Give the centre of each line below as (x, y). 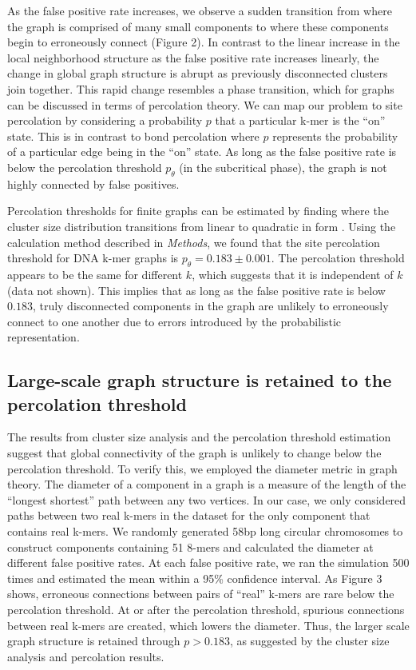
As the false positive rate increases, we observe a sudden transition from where (200, 10)
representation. (44, 337)
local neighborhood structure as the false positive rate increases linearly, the (193, 57)
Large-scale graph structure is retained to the (200, 380)
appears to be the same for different (95, 274)
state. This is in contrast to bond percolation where (133, 136)
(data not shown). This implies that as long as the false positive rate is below (196, 290)
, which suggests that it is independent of (293, 274)
